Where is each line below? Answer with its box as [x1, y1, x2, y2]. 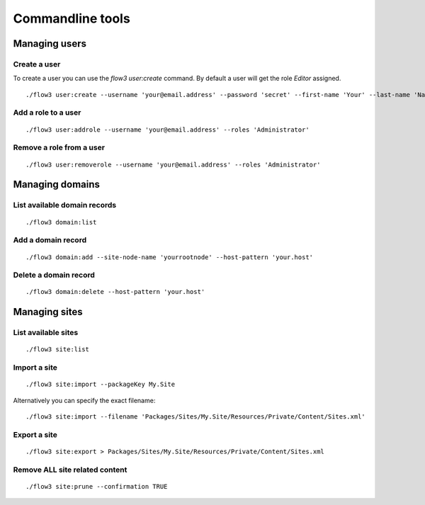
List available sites [13, 328, 79, 338]
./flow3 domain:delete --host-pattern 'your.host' [25, 288, 205, 296]
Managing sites [13, 306, 83, 318]
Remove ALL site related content [13, 465, 127, 475]
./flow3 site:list [25, 346, 90, 353]
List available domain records [13, 200, 117, 210]
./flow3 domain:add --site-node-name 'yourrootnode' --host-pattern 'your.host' [25, 253, 314, 261]
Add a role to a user [13, 108, 81, 118]
